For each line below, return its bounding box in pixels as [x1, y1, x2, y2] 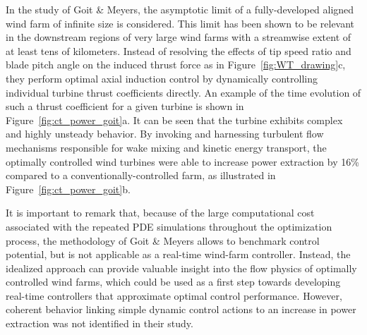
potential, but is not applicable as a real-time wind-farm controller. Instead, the [6, 247, 351, 262]
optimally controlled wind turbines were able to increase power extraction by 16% [6, 154, 359, 169]
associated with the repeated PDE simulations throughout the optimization [6, 219, 332, 233]
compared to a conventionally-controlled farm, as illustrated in [6, 168, 276, 183]
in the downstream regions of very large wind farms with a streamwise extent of [6, 30, 351, 44]
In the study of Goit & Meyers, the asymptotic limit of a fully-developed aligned [6, 2, 354, 16]
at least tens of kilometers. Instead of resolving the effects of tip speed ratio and [6, 43, 351, 58]
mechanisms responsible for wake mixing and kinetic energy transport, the [6, 140, 327, 154]
